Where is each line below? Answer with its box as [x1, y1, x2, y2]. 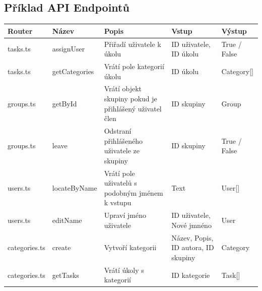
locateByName [52, 183, 97, 193]
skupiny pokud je [104, 93, 157, 104]
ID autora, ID [171, 242, 214, 253]
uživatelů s [104, 178, 137, 188]
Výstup [221, 25, 247, 36]
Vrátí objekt [104, 83, 142, 94]
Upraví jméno [104, 210, 146, 220]
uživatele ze [104, 145, 140, 156]
